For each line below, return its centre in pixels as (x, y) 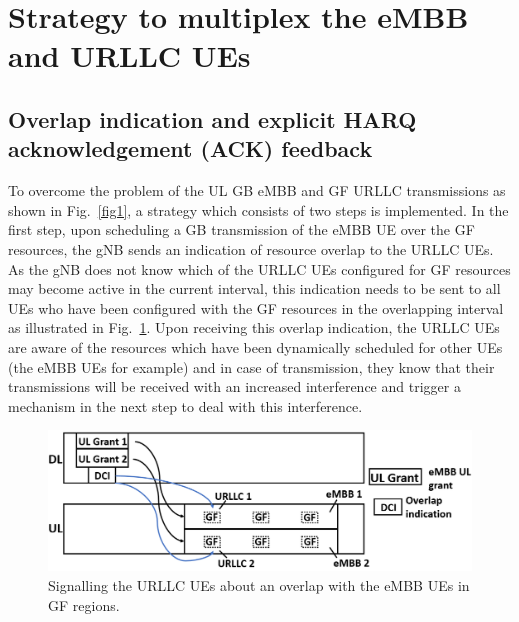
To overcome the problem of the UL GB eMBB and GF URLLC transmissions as (257, 190)
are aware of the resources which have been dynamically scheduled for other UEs (255, 346)
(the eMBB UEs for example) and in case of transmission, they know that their (251, 366)
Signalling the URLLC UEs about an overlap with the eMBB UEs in (259, 585)
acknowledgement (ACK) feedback (190, 148)
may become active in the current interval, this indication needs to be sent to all (254, 288)
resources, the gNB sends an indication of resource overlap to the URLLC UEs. (251, 248)
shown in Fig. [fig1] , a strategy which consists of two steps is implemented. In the (258, 209)
